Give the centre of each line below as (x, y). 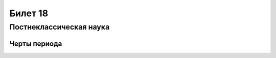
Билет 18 (29, 13)
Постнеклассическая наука (60, 27)
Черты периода (36, 43)
